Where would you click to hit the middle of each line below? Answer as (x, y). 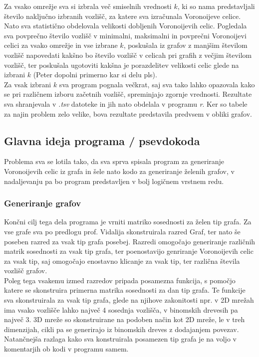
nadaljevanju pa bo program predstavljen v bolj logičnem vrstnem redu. (114, 181)
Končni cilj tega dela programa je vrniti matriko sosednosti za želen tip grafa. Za (128, 222)
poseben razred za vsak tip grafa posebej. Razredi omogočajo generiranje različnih (130, 241)
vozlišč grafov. (26, 270)
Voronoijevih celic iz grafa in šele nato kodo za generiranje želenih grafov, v (119, 171)
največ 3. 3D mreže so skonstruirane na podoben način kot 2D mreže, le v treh (125, 319)
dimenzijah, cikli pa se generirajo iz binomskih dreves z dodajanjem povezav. (122, 329)
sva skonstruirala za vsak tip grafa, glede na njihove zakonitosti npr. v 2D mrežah (129, 300)
